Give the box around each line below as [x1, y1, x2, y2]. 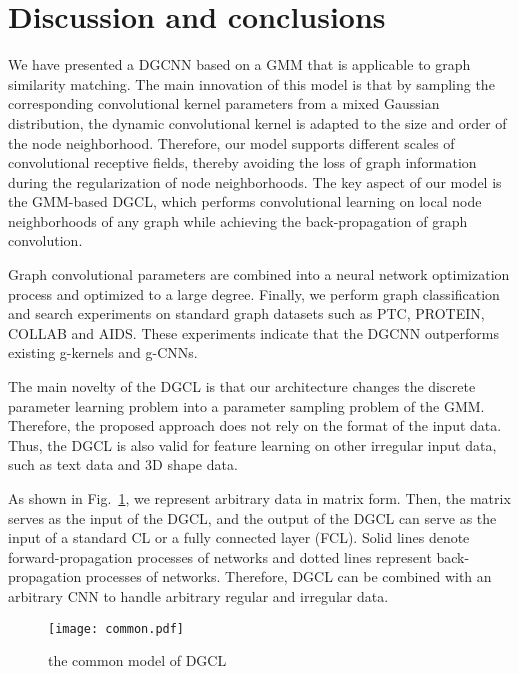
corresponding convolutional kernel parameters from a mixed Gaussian [8, 93, 440, 114]
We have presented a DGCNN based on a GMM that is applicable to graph [8, 54, 471, 75]
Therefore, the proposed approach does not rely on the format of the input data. [8, 415, 502, 436]
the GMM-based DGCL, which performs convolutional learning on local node [8, 191, 482, 212]
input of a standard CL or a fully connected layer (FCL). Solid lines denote [8, 527, 470, 548]
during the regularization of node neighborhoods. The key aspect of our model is [8, 171, 502, 192]
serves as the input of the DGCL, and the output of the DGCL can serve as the [8, 507, 497, 528]
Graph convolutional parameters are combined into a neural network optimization [8, 264, 510, 285]
